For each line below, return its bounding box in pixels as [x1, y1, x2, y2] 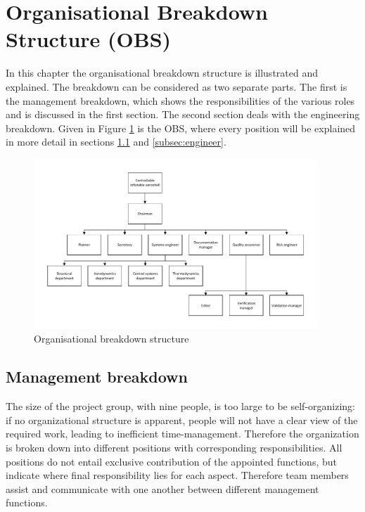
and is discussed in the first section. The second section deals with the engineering [6, 107, 360, 122]
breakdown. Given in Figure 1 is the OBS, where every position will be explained [6, 120, 356, 135]
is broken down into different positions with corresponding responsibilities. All [6, 440, 342, 454]
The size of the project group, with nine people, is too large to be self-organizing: [6, 399, 355, 414]
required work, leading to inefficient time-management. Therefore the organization [6, 426, 359, 441]
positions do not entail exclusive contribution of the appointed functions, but [6, 454, 337, 468]
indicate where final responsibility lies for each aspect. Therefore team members [6, 468, 349, 482]
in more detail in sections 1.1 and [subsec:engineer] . [6, 134, 226, 149]
